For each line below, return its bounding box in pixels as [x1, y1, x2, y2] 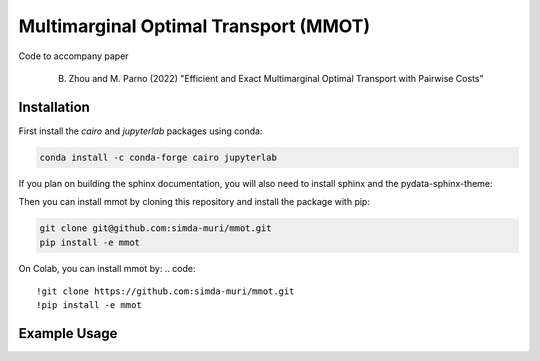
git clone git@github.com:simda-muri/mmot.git [39, 223, 272, 234]
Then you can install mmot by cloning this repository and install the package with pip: [18, 196, 370, 208]
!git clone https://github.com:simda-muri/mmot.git [36, 285, 295, 297]
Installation [18, 98, 90, 115]
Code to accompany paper [18, 50, 129, 62]
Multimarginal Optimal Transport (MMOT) [18, 15, 370, 37]
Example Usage [18, 325, 118, 342]
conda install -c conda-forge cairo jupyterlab [39, 151, 277, 163]
